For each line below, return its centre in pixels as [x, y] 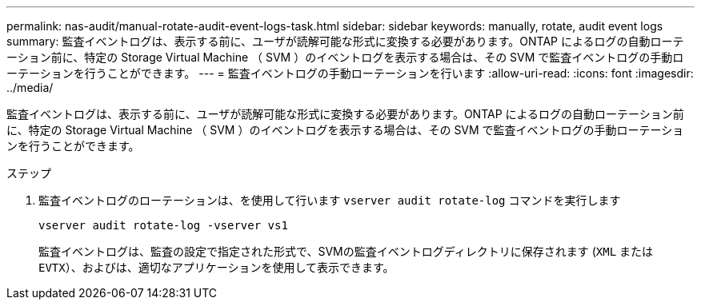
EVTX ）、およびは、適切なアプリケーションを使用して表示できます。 [216, 267]
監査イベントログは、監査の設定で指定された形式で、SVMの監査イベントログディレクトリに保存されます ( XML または [346, 251]
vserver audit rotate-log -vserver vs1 [163, 225]
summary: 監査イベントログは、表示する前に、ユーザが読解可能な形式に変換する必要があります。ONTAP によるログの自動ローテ [345, 41]
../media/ [30, 87]
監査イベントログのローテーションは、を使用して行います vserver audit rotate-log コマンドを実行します [330, 200]
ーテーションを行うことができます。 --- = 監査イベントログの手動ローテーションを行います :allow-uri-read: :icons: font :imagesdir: [350, 73]
